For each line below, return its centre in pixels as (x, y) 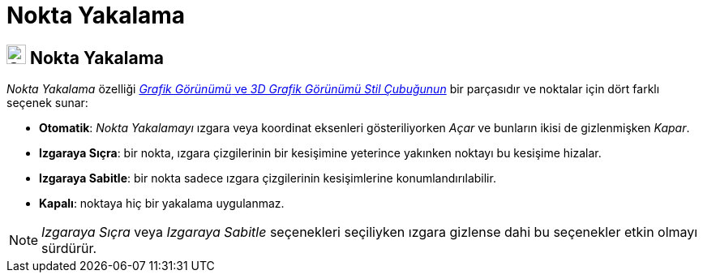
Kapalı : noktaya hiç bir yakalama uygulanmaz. (162, 204)
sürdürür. (69, 249)
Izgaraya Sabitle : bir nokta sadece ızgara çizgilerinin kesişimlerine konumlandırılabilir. (268, 178)
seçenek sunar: (47, 103)
